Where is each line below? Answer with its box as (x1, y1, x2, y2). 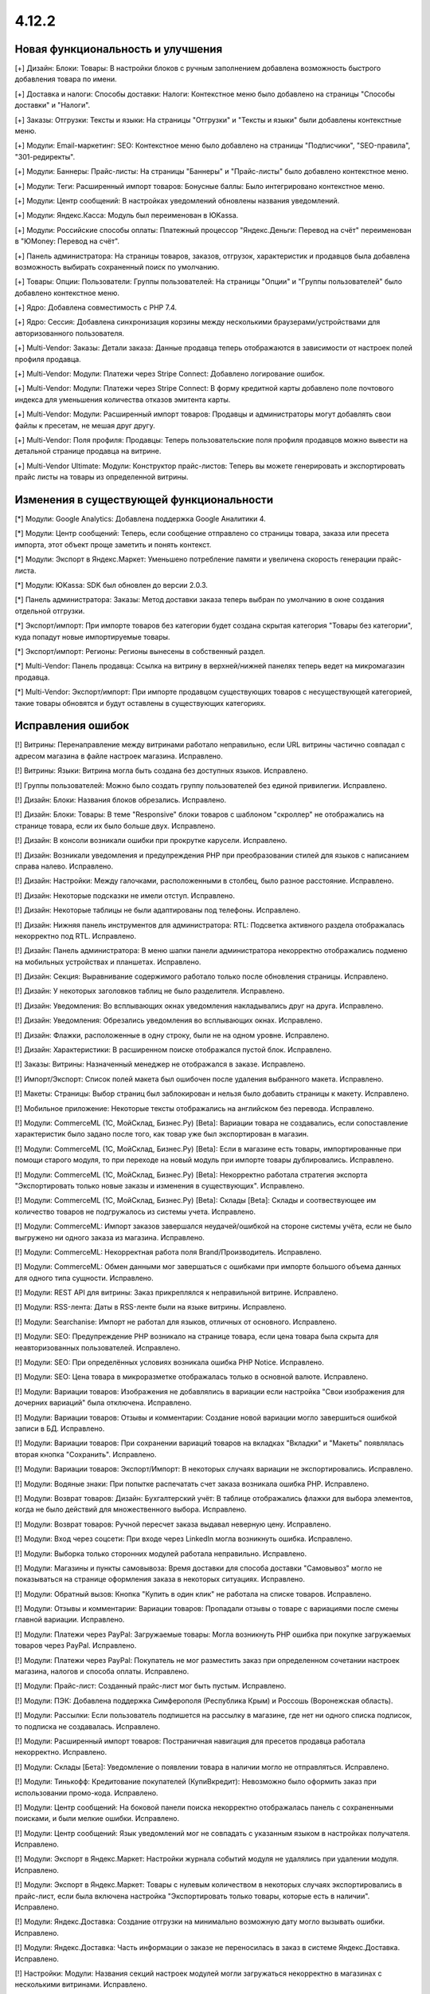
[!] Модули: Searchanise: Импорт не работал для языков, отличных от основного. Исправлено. (14, 1317, 338, 1326)
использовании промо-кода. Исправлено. (14, 1787, 158, 1798)
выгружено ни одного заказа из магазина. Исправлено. (14, 1232, 205, 1242)
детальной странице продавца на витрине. (14, 447, 162, 456)
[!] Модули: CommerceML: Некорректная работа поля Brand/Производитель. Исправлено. (14, 1247, 322, 1256)
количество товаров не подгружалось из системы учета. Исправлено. (14, 1207, 256, 1216)
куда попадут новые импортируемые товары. (14, 632, 170, 641)
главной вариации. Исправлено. (14, 1615, 125, 1625)
